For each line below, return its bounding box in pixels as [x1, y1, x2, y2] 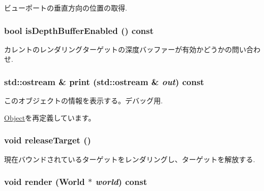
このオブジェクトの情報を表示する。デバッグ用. [4, 95, 163, 106]
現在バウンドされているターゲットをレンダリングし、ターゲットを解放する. [4, 154, 255, 164]
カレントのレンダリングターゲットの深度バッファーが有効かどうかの [4, 44, 232, 54]
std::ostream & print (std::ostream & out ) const [4, 75, 204, 88]
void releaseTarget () [4, 134, 91, 146]
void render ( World [4, 175, 85, 188]
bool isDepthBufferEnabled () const [4, 24, 154, 36]
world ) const [95, 175, 147, 188]
